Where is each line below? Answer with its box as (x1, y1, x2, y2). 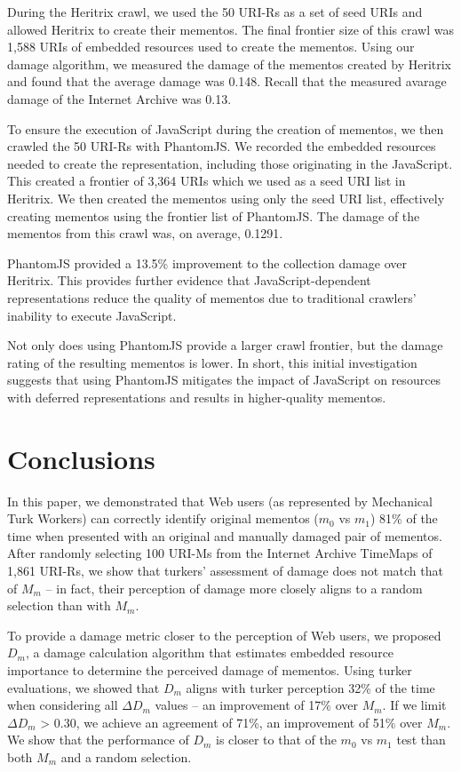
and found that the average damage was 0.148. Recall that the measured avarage (7, 72, 447, 91)
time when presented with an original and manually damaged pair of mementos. (7, 526, 442, 545)
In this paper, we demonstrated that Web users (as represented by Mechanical (7, 491, 433, 510)
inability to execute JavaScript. (7, 306, 177, 324)
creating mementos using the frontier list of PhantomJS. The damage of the (7, 206, 420, 225)
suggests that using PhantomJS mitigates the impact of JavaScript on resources (7, 370, 441, 389)
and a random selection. (60, 747, 192, 766)
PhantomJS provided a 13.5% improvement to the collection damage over (7, 253, 408, 272)
